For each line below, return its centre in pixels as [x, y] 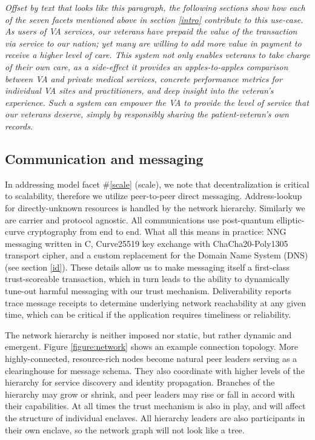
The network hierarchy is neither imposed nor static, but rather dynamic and [148, 334]
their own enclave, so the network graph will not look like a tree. [125, 429]
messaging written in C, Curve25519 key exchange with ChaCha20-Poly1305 [147, 243]
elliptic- [290, 219]
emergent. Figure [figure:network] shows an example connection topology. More [151, 346]
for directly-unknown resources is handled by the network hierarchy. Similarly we [155, 207]
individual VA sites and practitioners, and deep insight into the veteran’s [139, 90]
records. [19, 126]
